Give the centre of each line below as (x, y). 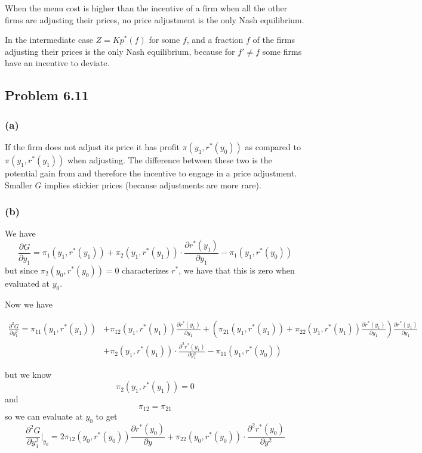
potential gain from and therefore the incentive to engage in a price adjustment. (151, 173)
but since (21, 270)
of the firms (274, 40)
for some (164, 40)
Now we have (29, 304)
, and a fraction (215, 40)
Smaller (19, 184)
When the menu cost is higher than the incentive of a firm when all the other (146, 8)
